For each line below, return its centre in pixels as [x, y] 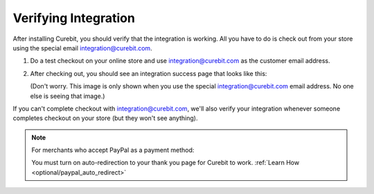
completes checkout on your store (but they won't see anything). [105, 118]
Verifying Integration [74, 18]
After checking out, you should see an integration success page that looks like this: [149, 73]
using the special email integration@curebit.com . [82, 48]
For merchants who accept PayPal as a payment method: [113, 150]
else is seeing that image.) [68, 96]
